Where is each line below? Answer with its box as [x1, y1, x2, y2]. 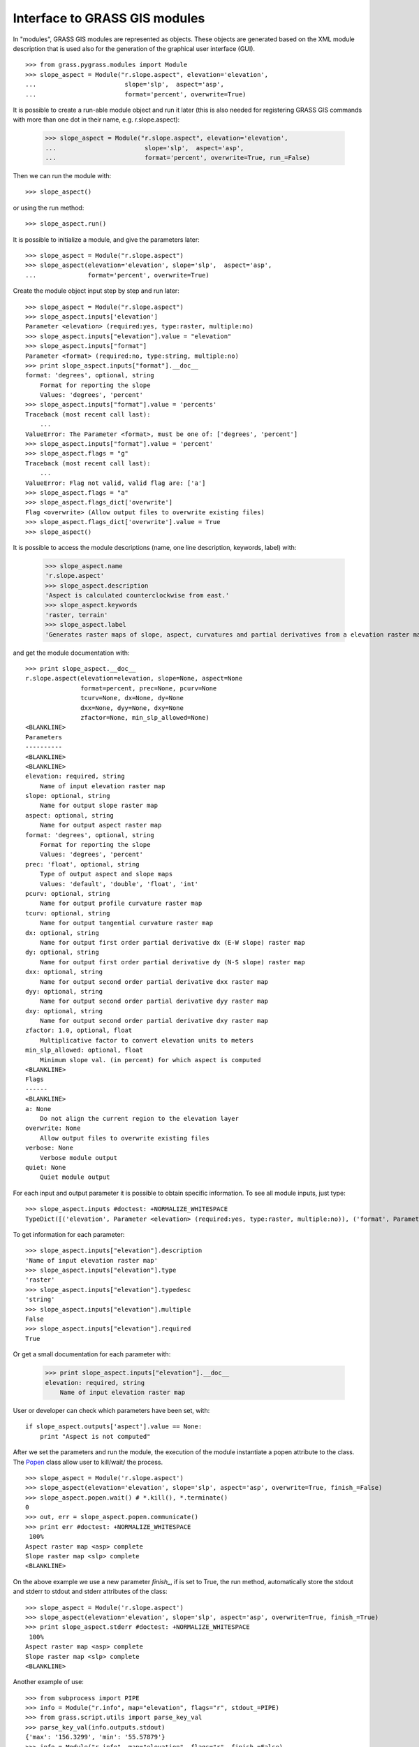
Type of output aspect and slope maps [39, 870, 173, 878]
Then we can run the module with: [13, 172, 112, 180]
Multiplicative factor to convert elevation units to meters [39, 1036, 254, 1044]
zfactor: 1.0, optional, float [25, 1027, 133, 1034]
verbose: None [25, 1144, 73, 1152]
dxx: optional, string [25, 968, 103, 976]
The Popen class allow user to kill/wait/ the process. [13, 1458, 163, 1466]
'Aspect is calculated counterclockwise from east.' [45, 591, 230, 600]
